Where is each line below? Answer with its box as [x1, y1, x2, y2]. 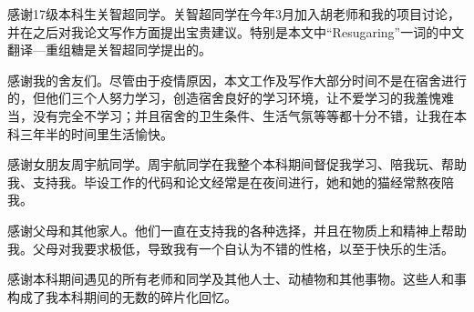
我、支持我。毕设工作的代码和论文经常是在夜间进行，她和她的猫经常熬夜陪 [7, 172, 454, 191]
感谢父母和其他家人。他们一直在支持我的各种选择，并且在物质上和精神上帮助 [7, 220, 467, 239]
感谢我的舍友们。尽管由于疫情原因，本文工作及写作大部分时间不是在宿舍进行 [7, 70, 467, 89]
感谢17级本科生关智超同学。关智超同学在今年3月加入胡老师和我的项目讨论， [7, 5, 460, 23]
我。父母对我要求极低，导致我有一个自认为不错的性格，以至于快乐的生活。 [7, 238, 454, 257]
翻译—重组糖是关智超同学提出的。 [7, 40, 211, 59]
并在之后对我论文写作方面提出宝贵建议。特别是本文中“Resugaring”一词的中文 [7, 22, 465, 41]
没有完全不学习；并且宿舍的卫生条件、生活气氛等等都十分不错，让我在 [32, 106, 454, 125]
